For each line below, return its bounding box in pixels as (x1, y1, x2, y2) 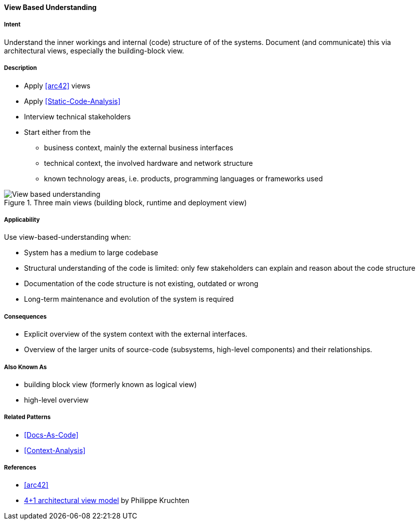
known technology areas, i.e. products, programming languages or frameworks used (44, 174, 323, 183)
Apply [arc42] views (24, 81, 90, 90)
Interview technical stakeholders (24, 112, 131, 121)
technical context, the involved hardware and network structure (44, 158, 253, 167)
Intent (4, 21, 21, 28)
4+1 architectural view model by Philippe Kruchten (24, 496, 189, 505)
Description (4, 64, 37, 72)
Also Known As (4, 363, 47, 371)
